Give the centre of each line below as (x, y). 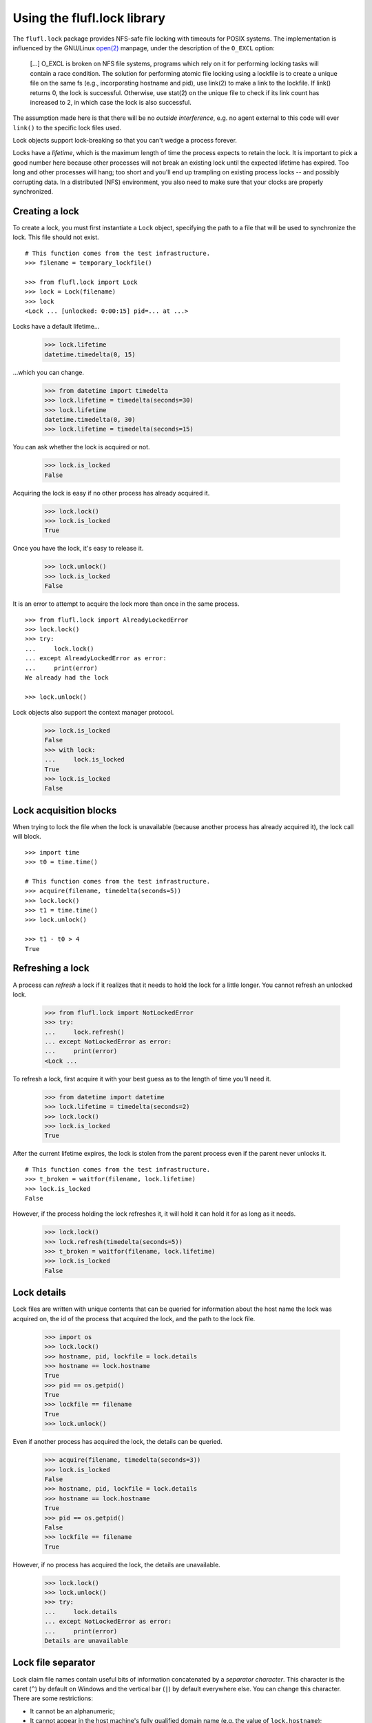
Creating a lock (46, 211)
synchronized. (33, 192)
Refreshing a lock (51, 968)
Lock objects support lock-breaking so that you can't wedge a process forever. (125, 141)
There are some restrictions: (53, 1698)
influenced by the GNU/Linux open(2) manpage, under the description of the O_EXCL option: (144, 48)
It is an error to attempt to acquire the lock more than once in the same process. (126, 604)
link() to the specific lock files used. (67, 128)
